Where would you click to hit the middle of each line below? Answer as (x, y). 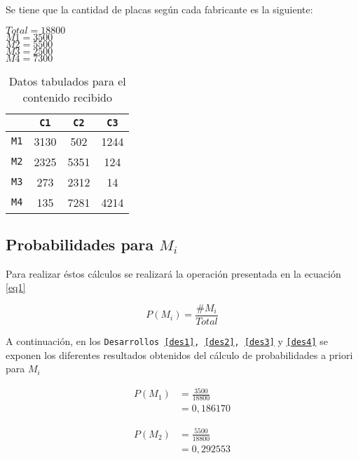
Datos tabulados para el (67, 81)
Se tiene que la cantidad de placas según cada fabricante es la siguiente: (159, 9)
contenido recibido (68, 97)
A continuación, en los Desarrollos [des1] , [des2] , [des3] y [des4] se (167, 341)
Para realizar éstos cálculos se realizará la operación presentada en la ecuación (173, 273)
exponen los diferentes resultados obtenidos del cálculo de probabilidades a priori (179, 354)
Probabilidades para (80, 244)
